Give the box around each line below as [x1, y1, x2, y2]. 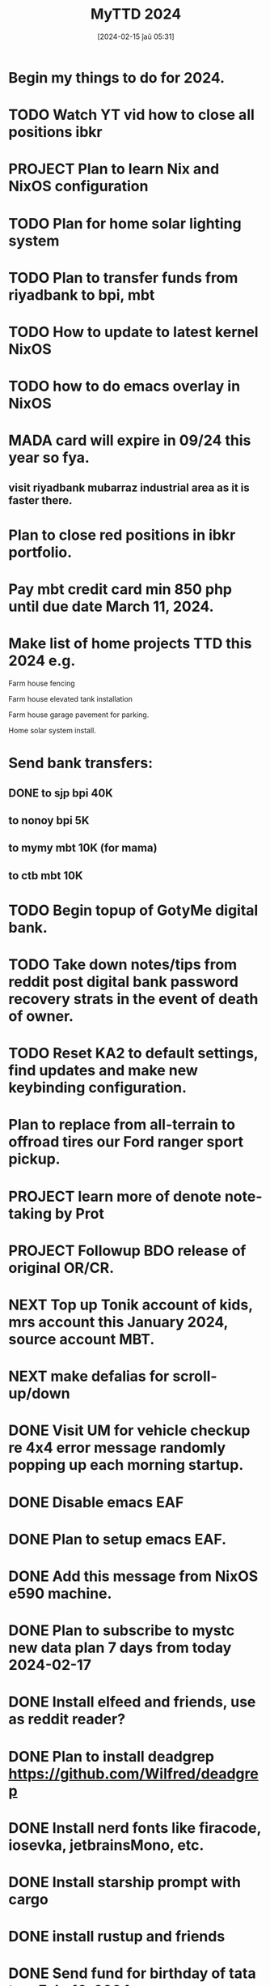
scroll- [172, 1367, 217, 1386]
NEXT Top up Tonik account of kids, [8, 1296, 253, 1314]
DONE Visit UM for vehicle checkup [8, 1421, 251, 1440]
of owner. [8, 1007, 74, 1026]
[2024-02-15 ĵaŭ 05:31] [96, 32, 175, 41]
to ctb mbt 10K [8, 869, 83, 882]
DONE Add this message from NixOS [8, 1567, 259, 1585]
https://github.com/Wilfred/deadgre [8, 1764, 259, 1783]
